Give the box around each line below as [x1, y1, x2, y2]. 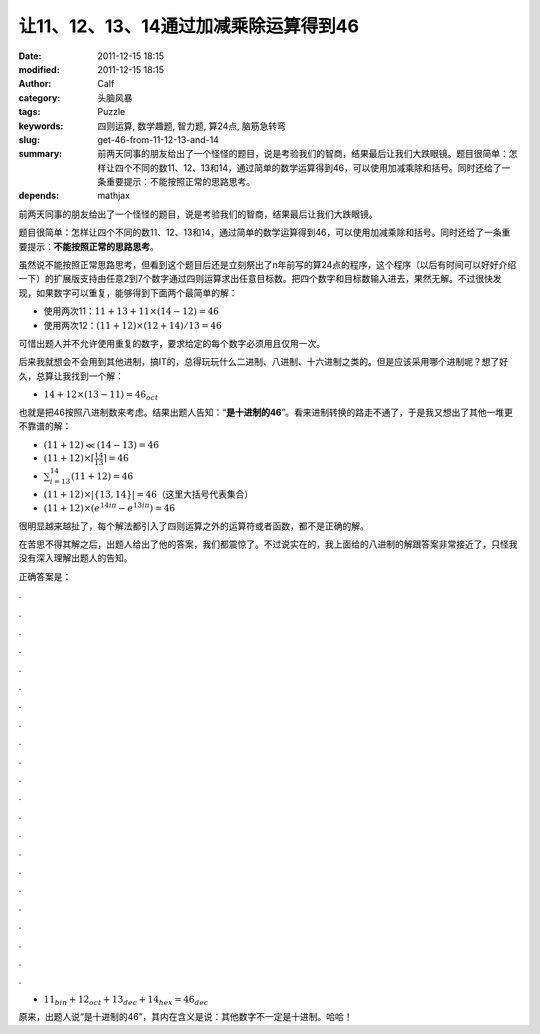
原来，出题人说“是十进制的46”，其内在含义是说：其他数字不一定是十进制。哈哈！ [18, 1011, 354, 1023]
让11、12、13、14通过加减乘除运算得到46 [18, 15, 360, 37]
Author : [18, 78, 52, 90]
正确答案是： [18, 570, 72, 582]
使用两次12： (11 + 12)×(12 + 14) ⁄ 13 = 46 [43, 319, 222, 331]
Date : [18, 50, 42, 62]
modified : [18, 63, 60, 75]
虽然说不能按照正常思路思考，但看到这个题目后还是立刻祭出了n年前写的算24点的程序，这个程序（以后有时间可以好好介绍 [18, 259, 517, 271]
